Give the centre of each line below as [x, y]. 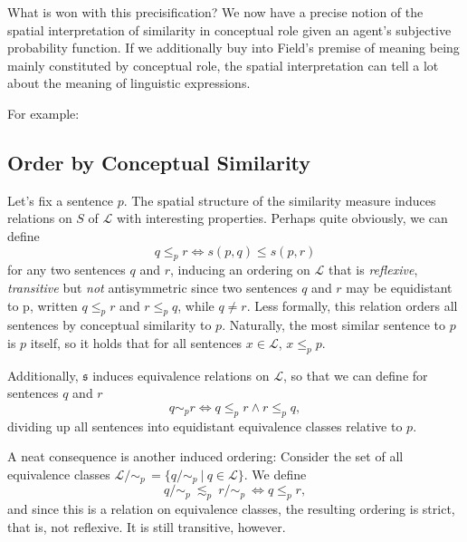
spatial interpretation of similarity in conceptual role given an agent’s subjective [229, 29]
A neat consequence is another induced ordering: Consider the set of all [205, 456]
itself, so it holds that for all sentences [136, 342]
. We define [275, 474]
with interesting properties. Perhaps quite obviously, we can [282, 218]
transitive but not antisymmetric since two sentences [152, 287]
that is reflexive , [373, 270]
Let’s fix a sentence [60, 200]
